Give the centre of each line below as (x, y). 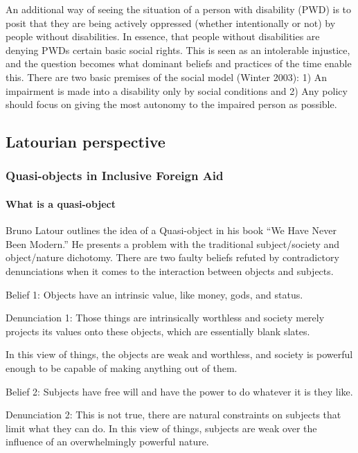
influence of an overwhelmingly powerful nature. (107, 442)
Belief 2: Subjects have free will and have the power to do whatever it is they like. (179, 391)
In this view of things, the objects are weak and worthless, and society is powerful (179, 354)
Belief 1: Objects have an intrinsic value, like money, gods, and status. (154, 294)
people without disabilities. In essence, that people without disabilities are (163, 36)
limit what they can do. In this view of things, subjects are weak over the (161, 428)
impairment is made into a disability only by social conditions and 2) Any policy (177, 90)
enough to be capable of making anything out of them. (122, 367)
